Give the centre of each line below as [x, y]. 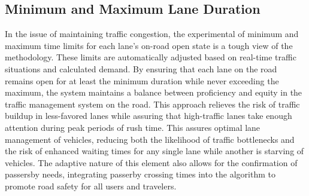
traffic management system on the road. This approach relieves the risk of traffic [152, 104]
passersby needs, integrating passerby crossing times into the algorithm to [140, 174]
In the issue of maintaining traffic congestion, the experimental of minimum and [152, 34]
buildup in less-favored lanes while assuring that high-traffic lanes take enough [149, 116]
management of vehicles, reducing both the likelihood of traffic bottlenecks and [150, 139]
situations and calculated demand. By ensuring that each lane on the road [141, 68]
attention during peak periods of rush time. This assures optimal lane [133, 127]
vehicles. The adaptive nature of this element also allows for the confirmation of [151, 162]
